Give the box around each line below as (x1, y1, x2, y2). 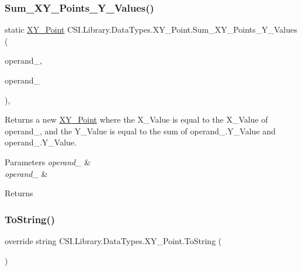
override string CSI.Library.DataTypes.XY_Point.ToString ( (5, 234, 222, 246)
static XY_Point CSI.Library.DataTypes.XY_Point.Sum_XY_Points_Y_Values (5, 23, 297, 36)
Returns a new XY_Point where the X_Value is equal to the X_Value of (5, 113, 268, 126)
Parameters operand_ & (5, 155, 91, 168)
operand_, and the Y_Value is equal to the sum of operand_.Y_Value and (5, 124, 276, 137)
